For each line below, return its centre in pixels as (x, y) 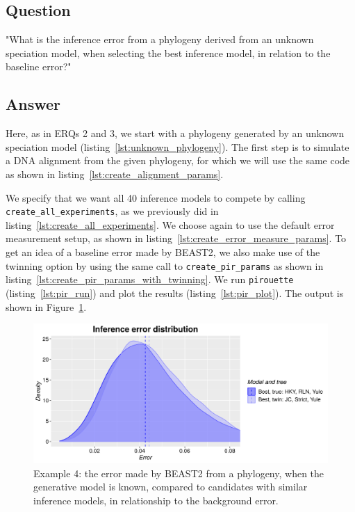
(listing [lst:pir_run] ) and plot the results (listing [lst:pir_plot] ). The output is (175, 293)
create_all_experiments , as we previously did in (112, 211)
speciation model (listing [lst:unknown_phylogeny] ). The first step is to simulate (177, 146)
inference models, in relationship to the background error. (156, 500)
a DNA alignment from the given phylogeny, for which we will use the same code (178, 160)
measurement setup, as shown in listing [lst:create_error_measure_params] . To (176, 238)
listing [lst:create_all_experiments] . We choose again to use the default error (170, 224)
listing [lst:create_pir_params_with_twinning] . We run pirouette (150, 279)
